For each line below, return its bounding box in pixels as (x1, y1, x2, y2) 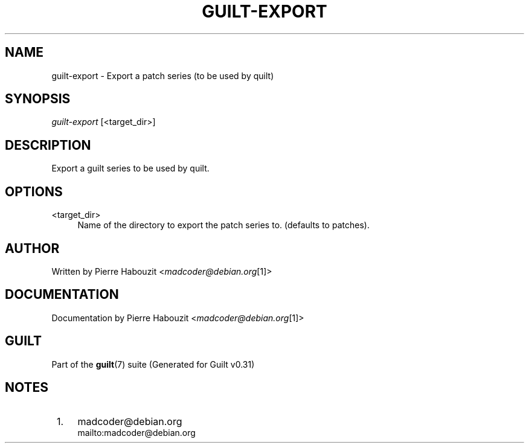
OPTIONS (5, 184, 63, 199)
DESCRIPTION (5, 137, 91, 153)
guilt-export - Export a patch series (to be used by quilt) (51, 70, 274, 81)
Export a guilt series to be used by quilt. (51, 163, 210, 174)
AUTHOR (5, 240, 60, 256)
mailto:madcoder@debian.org (77, 427, 196, 438)
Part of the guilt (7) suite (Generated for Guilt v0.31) (51, 359, 255, 370)
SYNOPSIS (5, 91, 71, 107)
